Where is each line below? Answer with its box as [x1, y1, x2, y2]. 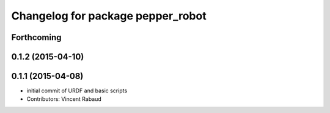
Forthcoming [11, 32, 62, 43]
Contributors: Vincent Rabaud [26, 95, 102, 103]
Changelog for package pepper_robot [11, 9, 207, 22]
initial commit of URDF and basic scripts [26, 87, 128, 94]
